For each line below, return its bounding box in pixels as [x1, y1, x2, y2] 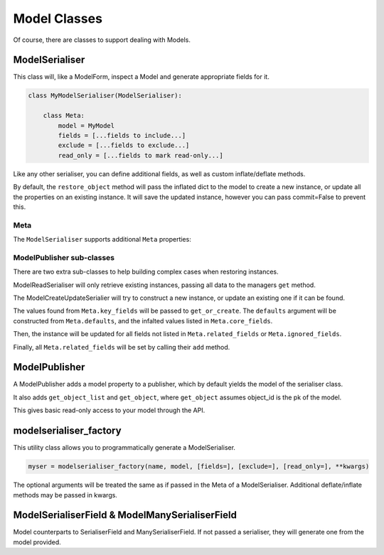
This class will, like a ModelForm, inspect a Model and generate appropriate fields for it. [13, 72, 270, 81]
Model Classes [13, 11, 103, 26]
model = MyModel [58, 122, 115, 129]
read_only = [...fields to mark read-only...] [58, 151, 223, 159]
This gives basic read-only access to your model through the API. [13, 406, 206, 415]
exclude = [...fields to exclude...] [58, 141, 190, 149]
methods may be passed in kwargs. [13, 490, 117, 499]
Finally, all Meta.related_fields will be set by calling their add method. [13, 343, 230, 351]
